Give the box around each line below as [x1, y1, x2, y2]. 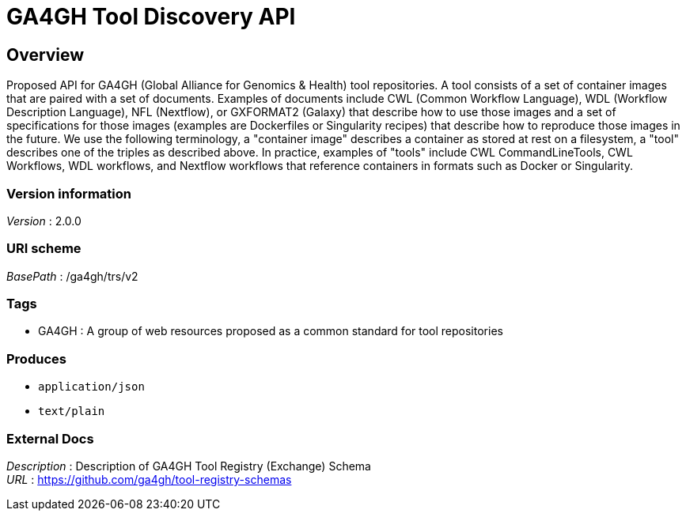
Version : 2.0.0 [6, 213, 81, 228]
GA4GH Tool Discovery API [6, 3, 296, 30]
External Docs [6, 430, 94, 447]
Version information [6, 185, 131, 202]
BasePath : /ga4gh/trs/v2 [6, 269, 138, 283]
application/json [38, 380, 145, 394]
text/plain [38, 405, 105, 418]
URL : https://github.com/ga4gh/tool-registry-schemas [6, 472, 292, 486]
